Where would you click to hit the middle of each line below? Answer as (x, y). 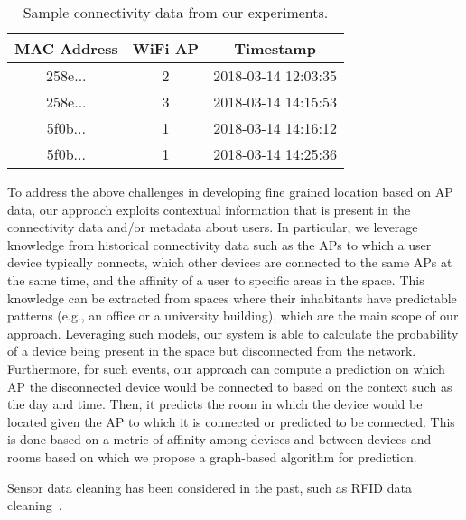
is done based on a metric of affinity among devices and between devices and (219, 439)
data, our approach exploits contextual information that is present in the (209, 209)
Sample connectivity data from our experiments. (176, 12)
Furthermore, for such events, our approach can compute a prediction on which (226, 368)
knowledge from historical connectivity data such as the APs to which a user (219, 244)
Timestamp (275, 48)
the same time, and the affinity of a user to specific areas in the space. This (216, 279)
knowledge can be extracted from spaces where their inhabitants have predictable (232, 297)
